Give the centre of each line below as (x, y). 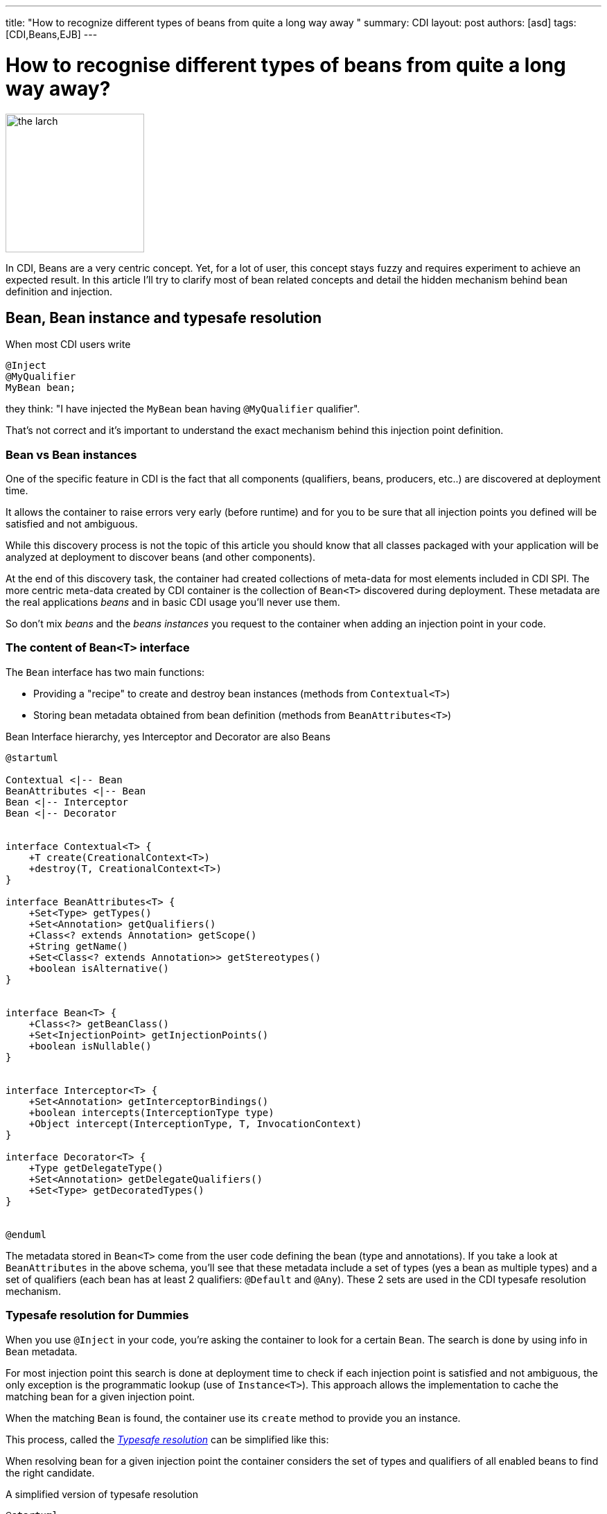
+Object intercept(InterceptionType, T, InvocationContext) (195, 1123)
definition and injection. (59, 291)
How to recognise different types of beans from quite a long (286, 65)
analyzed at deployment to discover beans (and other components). (161, 557)
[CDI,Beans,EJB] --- (52, 34)
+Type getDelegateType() (96, 1168)
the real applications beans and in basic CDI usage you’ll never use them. (173, 602)
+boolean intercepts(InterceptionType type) (151, 1112)
